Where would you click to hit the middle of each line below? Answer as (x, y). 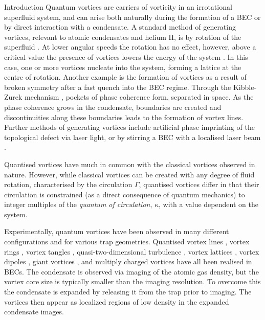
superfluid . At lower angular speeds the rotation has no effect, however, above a (130, 47)
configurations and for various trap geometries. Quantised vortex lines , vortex (127, 242)
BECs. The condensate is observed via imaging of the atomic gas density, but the (131, 271)
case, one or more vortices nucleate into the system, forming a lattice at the (123, 67)
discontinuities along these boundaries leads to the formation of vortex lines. (124, 117)
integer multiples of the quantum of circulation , (78, 204)
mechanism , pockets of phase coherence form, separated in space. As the (139, 97)
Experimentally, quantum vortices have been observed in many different (117, 231)
